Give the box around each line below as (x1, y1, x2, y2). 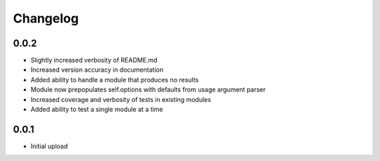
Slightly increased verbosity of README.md (30, 56, 158, 65)
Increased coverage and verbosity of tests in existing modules (30, 95, 211, 103)
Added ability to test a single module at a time (30, 105, 163, 114)
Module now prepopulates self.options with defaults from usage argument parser (30, 85, 266, 94)
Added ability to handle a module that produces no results (30, 75, 199, 84)
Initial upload (30, 141, 68, 150)
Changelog (13, 11, 79, 26)
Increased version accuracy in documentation (30, 65, 164, 74)
